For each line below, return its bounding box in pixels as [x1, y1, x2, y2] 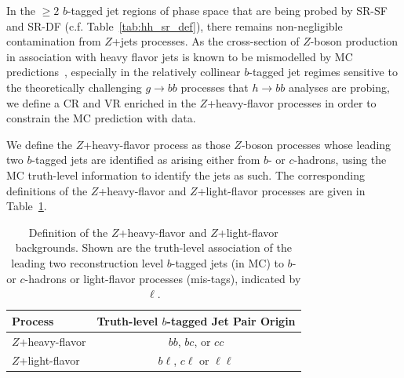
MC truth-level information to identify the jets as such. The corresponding [6, 166, 366, 183]
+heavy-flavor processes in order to [207, 94, 377, 111]
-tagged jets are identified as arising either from [31, 151, 260, 168]
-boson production [310, 33, 399, 49]
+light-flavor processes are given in [197, 182, 366, 198]
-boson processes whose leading [241, 136, 391, 152]
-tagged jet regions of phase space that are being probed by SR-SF [67, 2, 388, 18]
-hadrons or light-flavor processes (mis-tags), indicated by [24, 270, 301, 286]
